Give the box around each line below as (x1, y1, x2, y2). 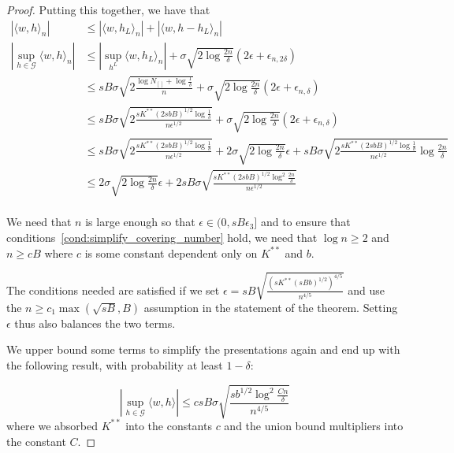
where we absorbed (6, 417, 99, 433)
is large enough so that (85, 214, 195, 230)
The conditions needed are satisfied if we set (6, 281, 220, 298)
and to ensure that (260, 214, 351, 230)
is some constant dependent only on (84, 244, 258, 261)
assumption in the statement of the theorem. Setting (143, 299, 398, 315)
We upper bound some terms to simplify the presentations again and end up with (6, 341, 400, 358)
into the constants (125, 417, 212, 433)
